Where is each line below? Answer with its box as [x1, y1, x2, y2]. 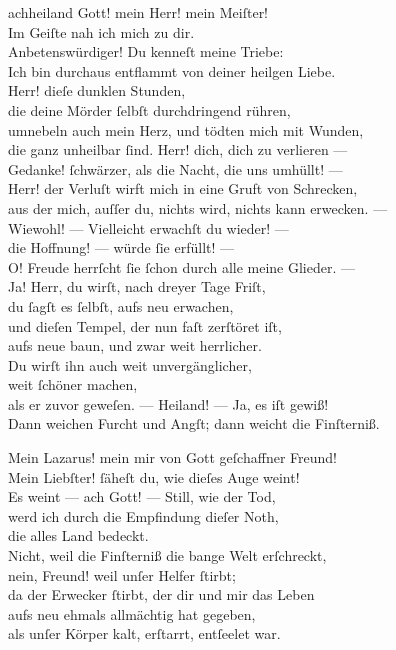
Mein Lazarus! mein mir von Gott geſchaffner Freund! [8, 447, 337, 468]
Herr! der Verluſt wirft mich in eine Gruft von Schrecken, [8, 178, 358, 199]
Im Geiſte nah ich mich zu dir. [8, 21, 195, 42]
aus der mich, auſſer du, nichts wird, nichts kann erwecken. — [8, 197, 388, 218]
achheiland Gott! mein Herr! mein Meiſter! [8, 2, 269, 22]
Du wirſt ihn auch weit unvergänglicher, [8, 354, 252, 375]
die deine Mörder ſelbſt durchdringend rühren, [8, 99, 291, 120]
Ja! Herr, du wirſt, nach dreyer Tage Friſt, [8, 276, 266, 297]
